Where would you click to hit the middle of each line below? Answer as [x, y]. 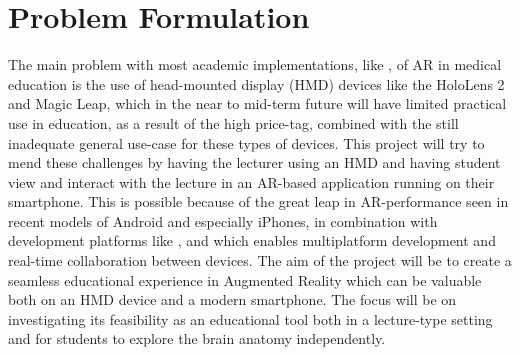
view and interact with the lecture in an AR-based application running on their [251, 181]
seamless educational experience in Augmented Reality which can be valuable [245, 279]
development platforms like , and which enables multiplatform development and [252, 240]
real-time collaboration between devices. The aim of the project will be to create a [260, 260]
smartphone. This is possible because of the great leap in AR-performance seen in [258, 201]
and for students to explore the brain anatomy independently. [197, 338]
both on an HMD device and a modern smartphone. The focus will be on [232, 299]
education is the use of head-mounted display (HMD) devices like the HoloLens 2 [256, 83]
